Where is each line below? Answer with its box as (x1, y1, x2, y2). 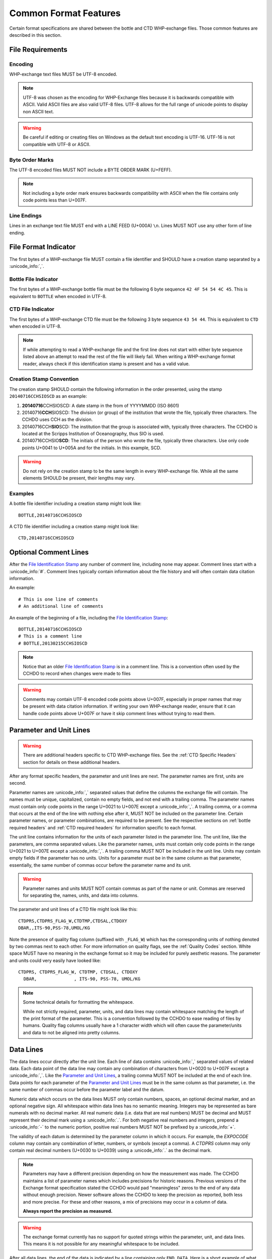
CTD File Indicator (9, 306, 55, 313)
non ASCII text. (23, 108, 54, 114)
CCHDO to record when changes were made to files (23, 670, 131, 676)
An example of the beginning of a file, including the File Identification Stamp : (9, 614, 168, 620)
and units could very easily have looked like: (9, 957, 101, 963)
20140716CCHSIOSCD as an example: (9, 393, 88, 399)
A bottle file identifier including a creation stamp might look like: (9, 501, 142, 507)
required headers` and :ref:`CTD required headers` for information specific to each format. (9, 824, 196, 830)
